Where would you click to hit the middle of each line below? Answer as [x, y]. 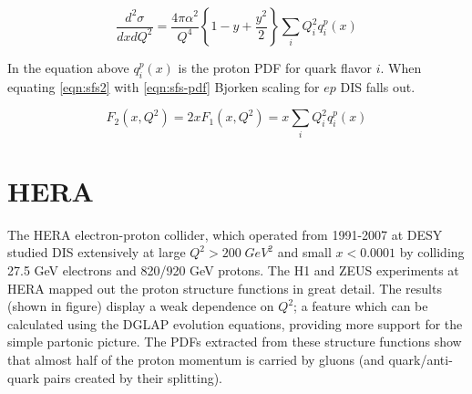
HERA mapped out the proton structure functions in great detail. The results [225, 288]
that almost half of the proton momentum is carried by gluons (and [196, 359]
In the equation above [68, 67]
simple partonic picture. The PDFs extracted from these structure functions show [235, 342]
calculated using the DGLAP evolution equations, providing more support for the [235, 323]
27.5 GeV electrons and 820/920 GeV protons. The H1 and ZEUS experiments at [233, 270]
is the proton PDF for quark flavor [275, 67]
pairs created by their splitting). [133, 377]
